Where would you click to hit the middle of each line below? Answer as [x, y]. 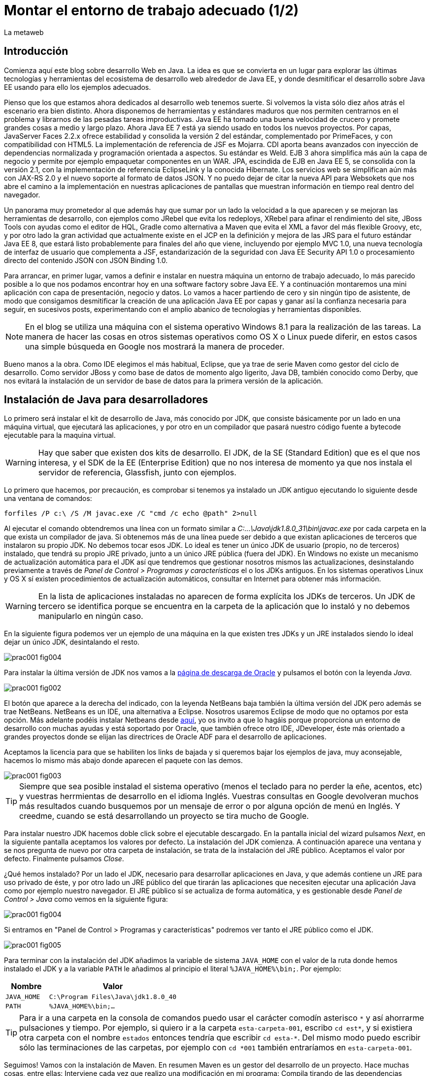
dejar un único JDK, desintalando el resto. [72, 642]
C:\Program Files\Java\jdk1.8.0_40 [113, 997]
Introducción [36, 51]
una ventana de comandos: [48, 499]
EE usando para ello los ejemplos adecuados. [78, 87]
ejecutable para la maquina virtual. [60, 435]
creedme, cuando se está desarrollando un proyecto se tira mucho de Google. [164, 816]
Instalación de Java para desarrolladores [106, 400]
